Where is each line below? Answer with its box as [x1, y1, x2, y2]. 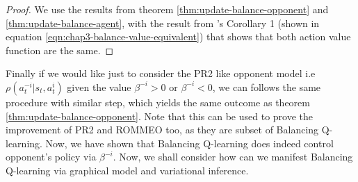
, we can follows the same [212, 79, 321, 94]
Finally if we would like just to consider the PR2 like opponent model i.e [6, 66, 316, 81]
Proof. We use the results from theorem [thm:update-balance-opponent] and [6, 2, 329, 16]
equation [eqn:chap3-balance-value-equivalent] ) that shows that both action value [6, 29, 351, 44]
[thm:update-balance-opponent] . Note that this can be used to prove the [6, 108, 314, 123]
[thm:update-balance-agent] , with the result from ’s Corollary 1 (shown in [6, 15, 320, 30]
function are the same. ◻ [6, 42, 114, 57]
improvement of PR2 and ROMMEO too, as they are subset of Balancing [6, 122, 319, 137]
